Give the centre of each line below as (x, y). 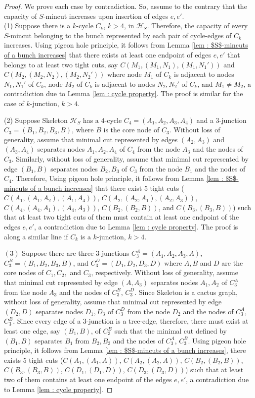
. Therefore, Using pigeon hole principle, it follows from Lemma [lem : (117, 178)
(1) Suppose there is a (37, 26)
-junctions (114, 253)
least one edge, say (32, 331)
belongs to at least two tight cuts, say (61, 64)
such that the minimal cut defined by (170, 331)
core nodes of (24, 272)
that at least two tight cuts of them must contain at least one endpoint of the (122, 217)
